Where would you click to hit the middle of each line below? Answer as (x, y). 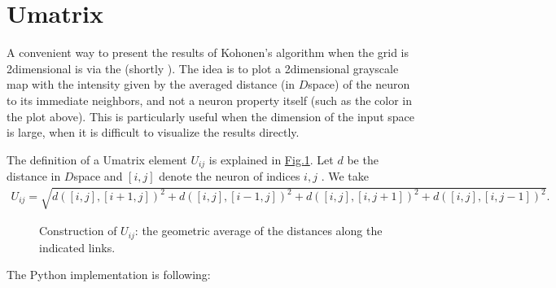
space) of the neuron (359, 84)
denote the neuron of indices (230, 176)
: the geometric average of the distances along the (258, 231)
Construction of (78, 231)
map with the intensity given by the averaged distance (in (151, 84)
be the (363, 159)
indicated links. (77, 247)
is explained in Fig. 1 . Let (271, 159)
